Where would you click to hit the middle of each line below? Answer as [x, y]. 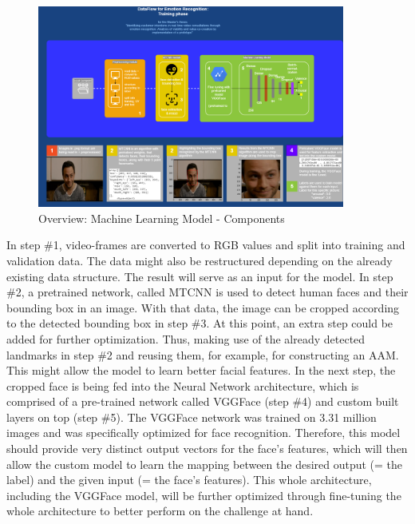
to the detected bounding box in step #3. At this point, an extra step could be [200, 323]
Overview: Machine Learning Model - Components [162, 218]
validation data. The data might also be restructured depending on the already [200, 260]
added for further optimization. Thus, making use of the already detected [186, 338]
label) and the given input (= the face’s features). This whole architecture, [189, 480]
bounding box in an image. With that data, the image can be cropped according [203, 307]
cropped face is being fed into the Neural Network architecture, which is [183, 385]
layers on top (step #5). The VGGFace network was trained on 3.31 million [192, 417]
